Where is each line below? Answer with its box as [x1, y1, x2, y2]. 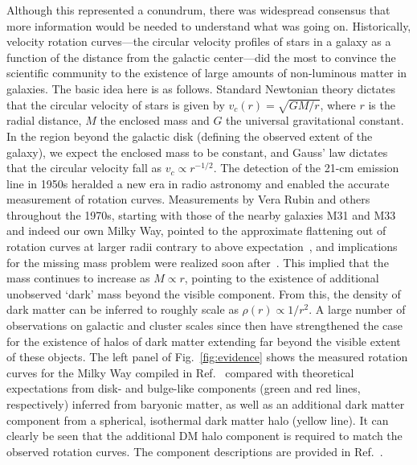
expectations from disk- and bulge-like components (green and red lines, [6, 380, 361, 397]
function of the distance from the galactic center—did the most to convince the [6, 48, 396, 65]
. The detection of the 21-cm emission [213, 159, 399, 176]
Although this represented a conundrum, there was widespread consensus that [6, 2, 390, 18]
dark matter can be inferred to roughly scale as [6, 301, 239, 318]
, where [320, 96, 356, 113]
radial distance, [6, 112, 82, 129]
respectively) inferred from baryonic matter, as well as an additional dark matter [6, 396, 405, 413]
